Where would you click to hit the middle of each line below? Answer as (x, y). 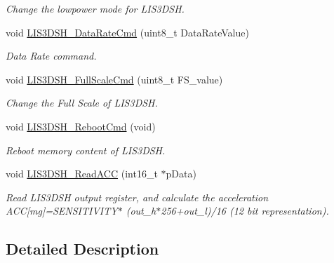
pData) (181, 174)
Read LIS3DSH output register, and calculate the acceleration (137, 197)
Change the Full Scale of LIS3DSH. (82, 103)
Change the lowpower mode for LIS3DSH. (95, 8)
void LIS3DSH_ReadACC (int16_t (82, 174)
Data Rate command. (51, 56)
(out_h (141, 211)
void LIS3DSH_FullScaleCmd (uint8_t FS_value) (114, 79)
